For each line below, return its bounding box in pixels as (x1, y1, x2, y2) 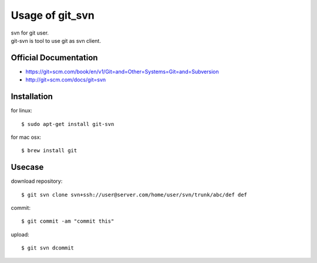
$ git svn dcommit (21, 245, 75, 251)
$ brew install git (21, 147, 77, 154)
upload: (11, 231, 29, 238)
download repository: (11, 177, 63, 185)
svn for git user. (11, 29, 49, 36)
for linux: (11, 107, 32, 114)
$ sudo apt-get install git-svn (21, 121, 114, 127)
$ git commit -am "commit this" (21, 218, 114, 225)
